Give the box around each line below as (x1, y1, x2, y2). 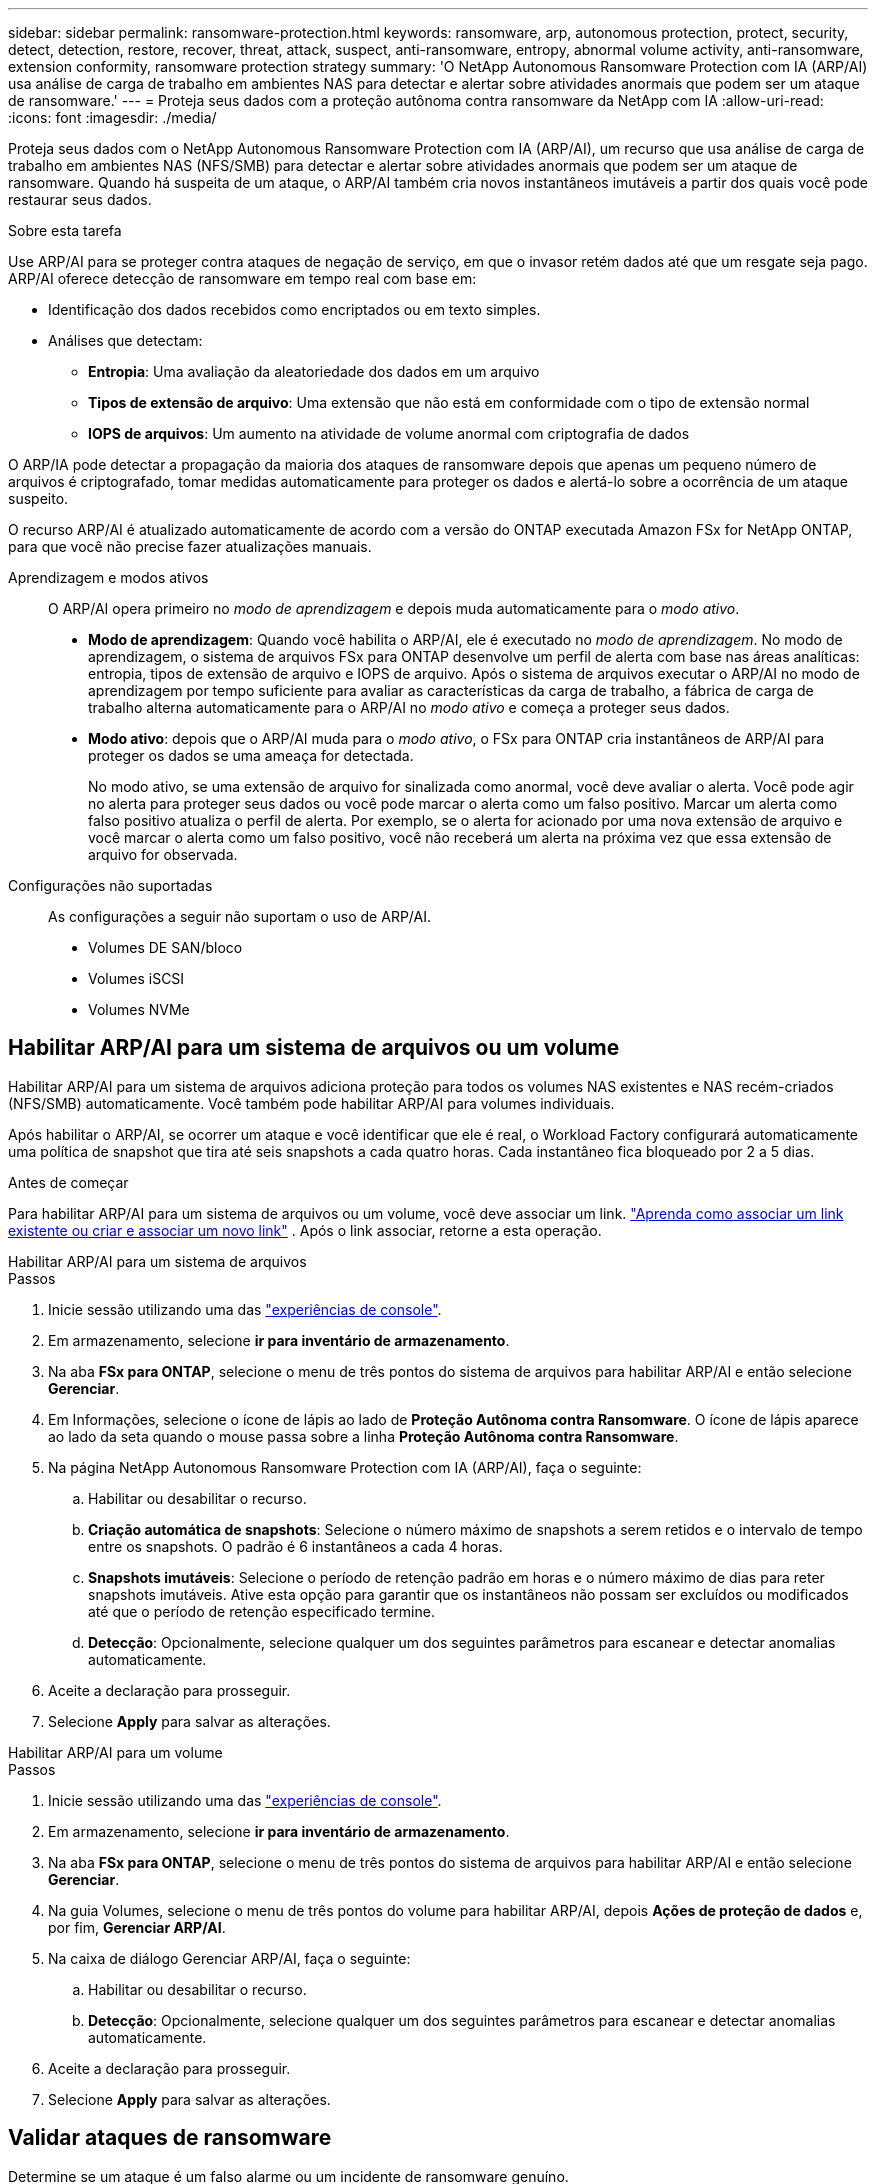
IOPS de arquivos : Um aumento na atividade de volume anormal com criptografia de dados (88, 425, 690, 442)
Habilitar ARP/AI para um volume (8, 1743, 223, 1761)
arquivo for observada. (88, 846, 238, 863)
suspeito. (8, 490, 69, 507)
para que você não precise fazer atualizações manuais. (8, 538, 372, 555)
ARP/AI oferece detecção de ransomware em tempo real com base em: (8, 270, 477, 287)
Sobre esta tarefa (8, 222, 122, 239)
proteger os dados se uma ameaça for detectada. (88, 747, 414, 764)
